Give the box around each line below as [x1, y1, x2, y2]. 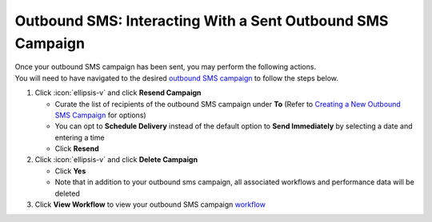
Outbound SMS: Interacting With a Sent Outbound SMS [14, 12, 389, 30]
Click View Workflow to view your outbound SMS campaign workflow [34, 200, 266, 209]
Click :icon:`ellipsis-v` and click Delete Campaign [34, 155, 198, 165]
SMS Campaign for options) [54, 110, 147, 120]
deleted [54, 188, 80, 198]
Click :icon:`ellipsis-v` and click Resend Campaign [34, 88, 202, 97]
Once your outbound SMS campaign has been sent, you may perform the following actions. [14, 62, 316, 72]
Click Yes [54, 166, 86, 176]
